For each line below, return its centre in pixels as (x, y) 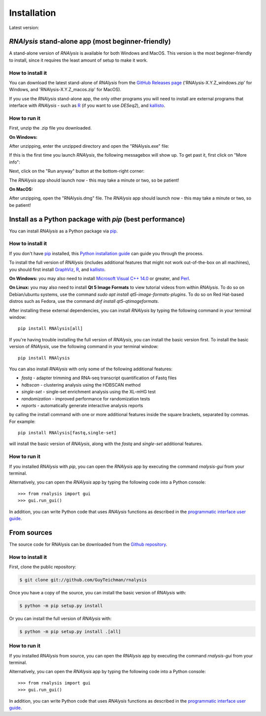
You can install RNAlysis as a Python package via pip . (64, 231)
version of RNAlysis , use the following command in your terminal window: (84, 347)
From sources (31, 533)
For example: (22, 422)
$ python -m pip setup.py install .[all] (70, 631)
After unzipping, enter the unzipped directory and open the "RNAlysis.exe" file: (89, 146)
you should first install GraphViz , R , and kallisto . (57, 269)
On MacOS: (21, 189)
